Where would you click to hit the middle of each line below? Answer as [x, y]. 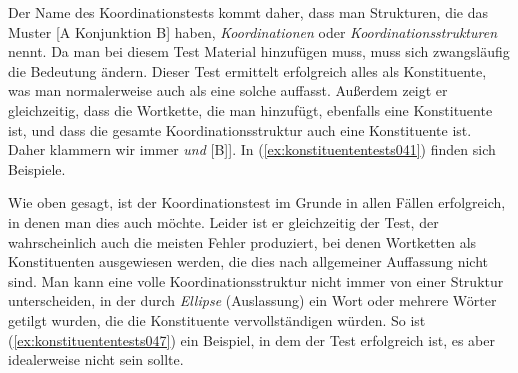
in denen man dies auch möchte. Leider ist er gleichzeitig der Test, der [223, 221]
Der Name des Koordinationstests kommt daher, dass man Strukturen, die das [248, 12]
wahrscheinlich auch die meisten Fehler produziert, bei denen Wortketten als [242, 241]
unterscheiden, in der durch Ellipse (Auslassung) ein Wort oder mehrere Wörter [252, 300]
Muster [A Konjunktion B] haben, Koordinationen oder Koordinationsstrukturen [253, 31]
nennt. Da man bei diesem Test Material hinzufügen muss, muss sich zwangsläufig [259, 51]
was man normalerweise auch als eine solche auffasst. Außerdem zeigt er [228, 90]
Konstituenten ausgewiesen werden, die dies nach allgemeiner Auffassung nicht [248, 261]
